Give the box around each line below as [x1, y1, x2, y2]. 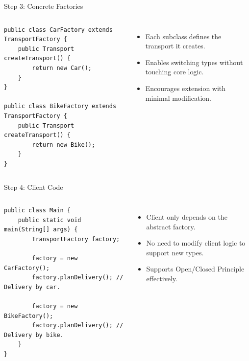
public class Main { [4, 207, 71, 214]
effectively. [146, 273, 177, 284]
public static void [18, 216, 81, 224]
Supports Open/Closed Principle [146, 264, 245, 274]
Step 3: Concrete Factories [4, 1, 83, 11]
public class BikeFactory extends [4, 103, 117, 110]
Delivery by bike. [4, 331, 64, 338]
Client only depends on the [146, 212, 227, 222]
